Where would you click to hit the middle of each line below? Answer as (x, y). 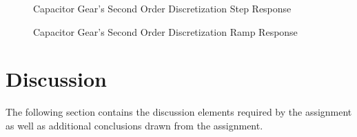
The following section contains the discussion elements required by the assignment (179, 112)
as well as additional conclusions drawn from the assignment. (134, 125)
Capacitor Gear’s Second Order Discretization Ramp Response (165, 31)
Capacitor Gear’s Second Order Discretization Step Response (162, 8)
